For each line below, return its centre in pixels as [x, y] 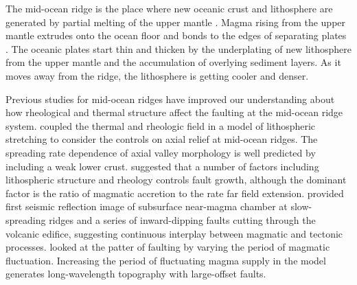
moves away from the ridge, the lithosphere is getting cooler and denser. [157, 75]
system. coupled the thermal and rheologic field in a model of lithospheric [161, 125]
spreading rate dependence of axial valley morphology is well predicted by [161, 152]
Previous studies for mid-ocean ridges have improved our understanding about [170, 99]
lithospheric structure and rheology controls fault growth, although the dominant [176, 180]
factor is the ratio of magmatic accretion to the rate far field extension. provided [175, 193]
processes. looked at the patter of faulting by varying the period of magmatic [168, 247]
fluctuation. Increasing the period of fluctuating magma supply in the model [166, 260]
